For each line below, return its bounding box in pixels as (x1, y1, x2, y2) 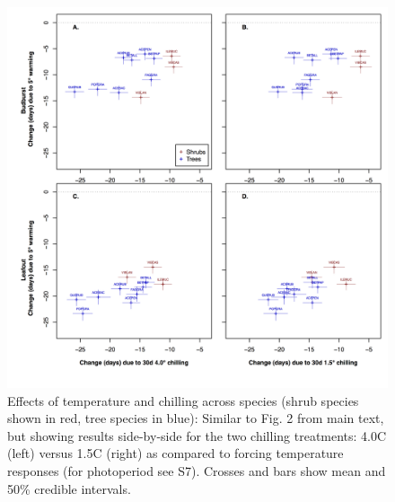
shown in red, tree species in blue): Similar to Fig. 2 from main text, (7, 409, 384, 427)
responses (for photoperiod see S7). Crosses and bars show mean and (7, 461, 386, 480)
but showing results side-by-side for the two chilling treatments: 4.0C (7, 426, 387, 445)
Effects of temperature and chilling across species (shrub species (7, 391, 359, 410)
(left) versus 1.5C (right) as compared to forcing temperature (7, 444, 344, 462)
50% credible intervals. (7, 479, 131, 498)
